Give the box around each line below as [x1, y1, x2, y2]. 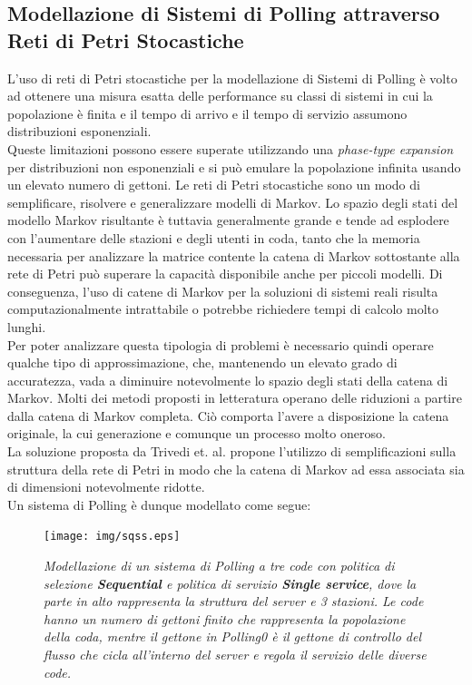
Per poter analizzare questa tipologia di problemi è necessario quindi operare [7, 335, 434, 354]
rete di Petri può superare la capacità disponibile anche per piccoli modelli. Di [7, 264, 443, 283]
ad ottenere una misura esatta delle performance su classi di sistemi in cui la [7, 86, 433, 105]
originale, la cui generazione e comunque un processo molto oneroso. [7, 424, 386, 443]
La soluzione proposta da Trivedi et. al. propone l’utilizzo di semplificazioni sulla [7, 442, 457, 461]
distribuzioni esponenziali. [7, 122, 152, 141]
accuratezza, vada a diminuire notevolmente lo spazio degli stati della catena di [7, 370, 448, 389]
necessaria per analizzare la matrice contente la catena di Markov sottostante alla [7, 246, 460, 265]
